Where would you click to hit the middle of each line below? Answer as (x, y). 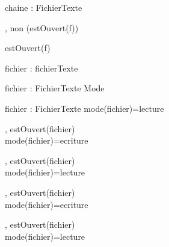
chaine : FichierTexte (44, 7)
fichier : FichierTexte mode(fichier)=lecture (84, 108)
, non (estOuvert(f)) (42, 27)
